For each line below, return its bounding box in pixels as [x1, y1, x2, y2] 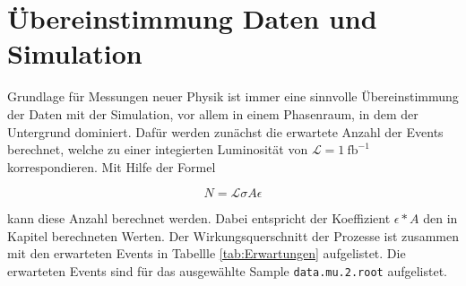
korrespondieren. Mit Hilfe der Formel [7, 157, 216, 176]
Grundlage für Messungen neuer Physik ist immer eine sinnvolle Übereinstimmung [7, 87, 459, 106]
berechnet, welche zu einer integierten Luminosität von [7, 140, 308, 159]
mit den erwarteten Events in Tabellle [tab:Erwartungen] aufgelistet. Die [7, 244, 406, 263]
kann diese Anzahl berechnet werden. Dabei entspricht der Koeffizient [7, 209, 391, 228]
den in [423, 209, 458, 228]
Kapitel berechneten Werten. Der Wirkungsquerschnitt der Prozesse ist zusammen [7, 226, 459, 245]
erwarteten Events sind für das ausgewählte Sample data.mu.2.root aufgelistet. [7, 262, 447, 281]
